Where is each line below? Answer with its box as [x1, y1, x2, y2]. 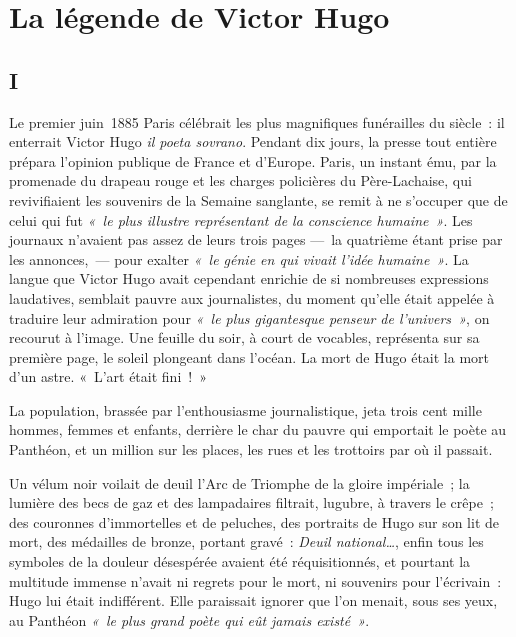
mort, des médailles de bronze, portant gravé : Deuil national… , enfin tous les [9, 531, 484, 552]
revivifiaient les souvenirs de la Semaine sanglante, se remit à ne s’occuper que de [9, 189, 508, 210]
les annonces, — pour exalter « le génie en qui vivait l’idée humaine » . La [9, 248, 469, 269]
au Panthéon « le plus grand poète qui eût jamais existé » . [9, 609, 370, 630]
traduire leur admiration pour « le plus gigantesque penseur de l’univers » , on [9, 307, 490, 328]
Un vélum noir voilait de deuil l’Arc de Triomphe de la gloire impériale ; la [9, 472, 470, 493]
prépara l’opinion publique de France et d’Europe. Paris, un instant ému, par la [9, 150, 497, 171]
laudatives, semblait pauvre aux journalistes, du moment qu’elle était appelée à [9, 287, 495, 308]
